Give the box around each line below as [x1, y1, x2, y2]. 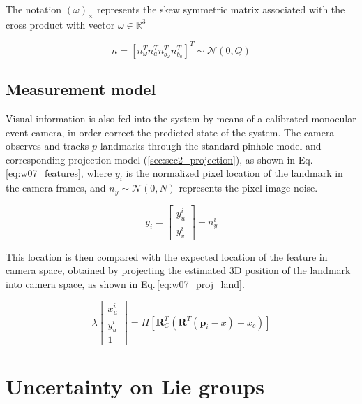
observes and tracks [6, 138, 89, 153]
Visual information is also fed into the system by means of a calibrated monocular [6, 111, 356, 126]
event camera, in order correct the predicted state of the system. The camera [6, 124, 335, 139]
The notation [6, 2, 62, 16]
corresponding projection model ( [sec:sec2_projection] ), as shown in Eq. [6, 152, 313, 166]
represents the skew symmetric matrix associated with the [97, 2, 345, 16]
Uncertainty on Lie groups [6, 372, 264, 400]
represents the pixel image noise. [179, 180, 318, 195]
